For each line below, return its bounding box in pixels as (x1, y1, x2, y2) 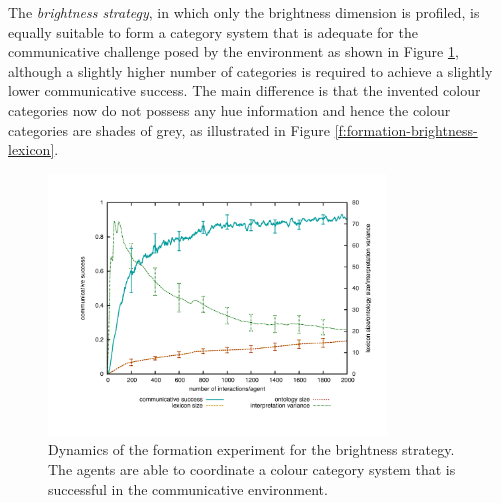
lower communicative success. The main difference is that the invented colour (8, 80, 481, 101)
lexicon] (8, 139, 55, 160)
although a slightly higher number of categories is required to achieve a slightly (8, 60, 493, 81)
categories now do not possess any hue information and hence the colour (8, 99, 451, 120)
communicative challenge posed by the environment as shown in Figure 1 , (8, 41, 459, 62)
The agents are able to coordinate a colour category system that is (48, 458, 456, 479)
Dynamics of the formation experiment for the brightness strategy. (48, 439, 455, 460)
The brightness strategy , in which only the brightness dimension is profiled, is (8, 2, 480, 22)
